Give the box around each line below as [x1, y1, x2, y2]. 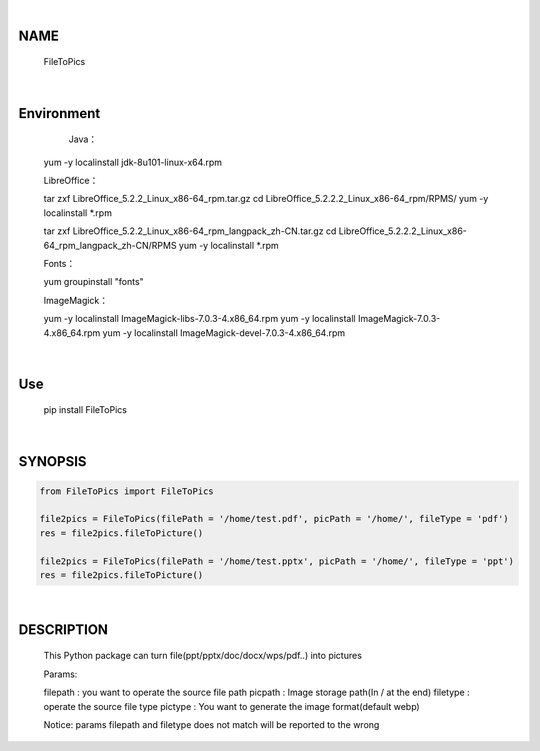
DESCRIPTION [18, 621, 109, 638]
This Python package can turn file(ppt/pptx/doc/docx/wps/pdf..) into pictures [43, 650, 362, 662]
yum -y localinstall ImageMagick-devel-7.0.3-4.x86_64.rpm [102, 326, 346, 339]
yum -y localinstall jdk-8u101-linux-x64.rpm [43, 156, 223, 168]
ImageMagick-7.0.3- [357, 313, 441, 325]
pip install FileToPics [43, 404, 127, 416]
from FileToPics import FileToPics [39, 485, 214, 497]
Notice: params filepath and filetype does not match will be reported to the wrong [43, 718, 380, 730]
